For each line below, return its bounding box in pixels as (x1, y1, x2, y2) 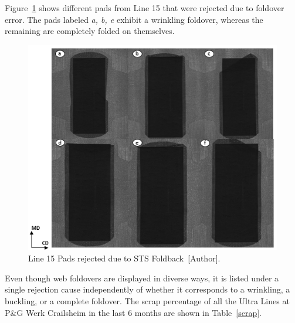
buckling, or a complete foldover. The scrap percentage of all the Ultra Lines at (5, 294, 290, 307)
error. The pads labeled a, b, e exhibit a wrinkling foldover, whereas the (5, 13, 263, 25)
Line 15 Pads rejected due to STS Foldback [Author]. (28, 252, 221, 264)
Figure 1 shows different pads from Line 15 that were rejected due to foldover (5, 2, 284, 13)
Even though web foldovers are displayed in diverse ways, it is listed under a (5, 271, 279, 284)
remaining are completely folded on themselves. (5, 25, 175, 37)
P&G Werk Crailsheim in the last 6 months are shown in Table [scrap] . (5, 306, 262, 318)
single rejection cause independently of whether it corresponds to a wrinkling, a (5, 283, 290, 295)
